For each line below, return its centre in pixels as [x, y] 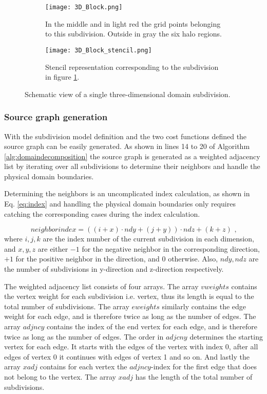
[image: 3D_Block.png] [84, 7]
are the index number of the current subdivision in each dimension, [149, 239]
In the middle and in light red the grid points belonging [133, 23]
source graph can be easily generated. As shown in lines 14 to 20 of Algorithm [127, 146]
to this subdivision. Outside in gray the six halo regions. [133, 34]
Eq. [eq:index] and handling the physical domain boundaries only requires [120, 204]
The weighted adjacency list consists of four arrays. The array [101, 286]
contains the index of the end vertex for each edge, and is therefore [152, 326]
